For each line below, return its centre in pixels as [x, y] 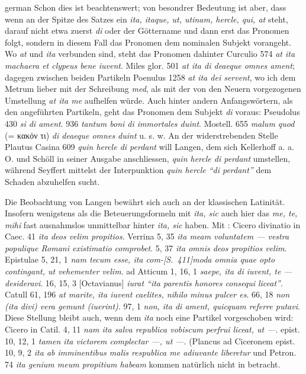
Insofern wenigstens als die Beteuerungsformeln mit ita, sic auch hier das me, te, [151, 213]
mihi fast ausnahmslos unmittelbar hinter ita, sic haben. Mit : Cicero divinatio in [153, 224]
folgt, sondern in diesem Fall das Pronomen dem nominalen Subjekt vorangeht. [148, 42]
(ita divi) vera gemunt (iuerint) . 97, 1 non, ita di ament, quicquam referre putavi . [152, 306]
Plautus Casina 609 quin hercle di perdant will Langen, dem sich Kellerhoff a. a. [149, 147]
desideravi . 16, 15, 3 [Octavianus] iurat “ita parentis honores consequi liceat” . [144, 282]
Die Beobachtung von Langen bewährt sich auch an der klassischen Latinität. [145, 201]
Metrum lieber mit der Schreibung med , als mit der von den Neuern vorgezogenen [153, 89]
